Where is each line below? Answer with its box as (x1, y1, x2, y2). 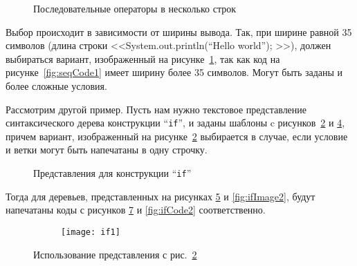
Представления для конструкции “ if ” (33, 166, 192, 180)
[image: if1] (61, 227, 120, 237)
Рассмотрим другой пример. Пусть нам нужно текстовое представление (6, 102, 307, 116)
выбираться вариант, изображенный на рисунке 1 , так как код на (6, 51, 280, 66)
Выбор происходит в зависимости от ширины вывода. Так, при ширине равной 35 (6, 24, 352, 39)
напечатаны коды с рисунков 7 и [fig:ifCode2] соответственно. (6, 202, 266, 217)
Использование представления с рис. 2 (33, 247, 197, 261)
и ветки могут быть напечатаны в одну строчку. (6, 142, 208, 157)
